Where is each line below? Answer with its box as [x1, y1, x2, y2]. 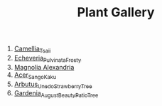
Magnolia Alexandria [13, 63, 75, 71]
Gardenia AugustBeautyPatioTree [13, 89, 99, 100]
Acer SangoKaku [13, 70, 57, 80]
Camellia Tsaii [13, 44, 51, 54]
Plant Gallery [77, 4, 155, 21]
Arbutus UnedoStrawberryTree [13, 80, 92, 90]
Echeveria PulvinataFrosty [13, 53, 82, 64]
